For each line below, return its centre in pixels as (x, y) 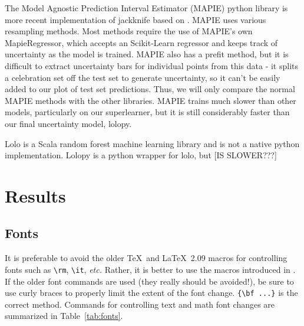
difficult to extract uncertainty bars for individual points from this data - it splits (152, 65)
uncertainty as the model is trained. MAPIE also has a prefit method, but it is (147, 54)
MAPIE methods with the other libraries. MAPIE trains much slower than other (151, 100)
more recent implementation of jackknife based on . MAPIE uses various (136, 19)
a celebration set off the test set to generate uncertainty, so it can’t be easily (143, 77)
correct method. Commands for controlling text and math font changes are (140, 304)
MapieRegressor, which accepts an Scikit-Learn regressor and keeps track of (141, 42)
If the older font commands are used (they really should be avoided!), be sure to (149, 281)
